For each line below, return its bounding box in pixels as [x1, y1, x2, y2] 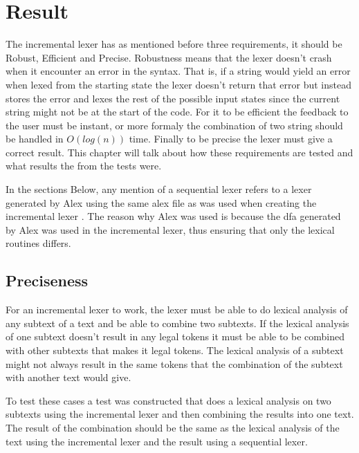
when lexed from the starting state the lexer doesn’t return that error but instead [6, 77, 351, 91]
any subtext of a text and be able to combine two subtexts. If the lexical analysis [6, 315, 349, 330]
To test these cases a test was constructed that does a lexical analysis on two [6, 393, 331, 407]
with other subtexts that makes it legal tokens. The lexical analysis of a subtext [6, 343, 344, 358]
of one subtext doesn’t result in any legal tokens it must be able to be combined [6, 329, 345, 344]
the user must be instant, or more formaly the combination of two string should [6, 118, 343, 132]
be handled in [6, 131, 64, 146]
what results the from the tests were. [6, 158, 162, 173]
